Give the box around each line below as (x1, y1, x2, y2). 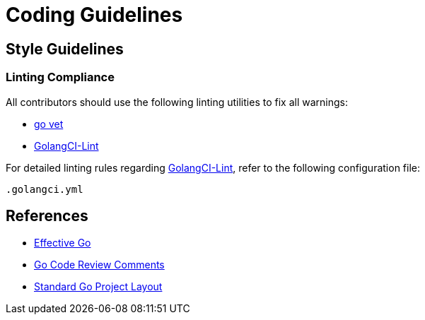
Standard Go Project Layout (34, 280, 163, 293)
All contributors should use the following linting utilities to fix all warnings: (6, 95, 348, 108)
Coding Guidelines (6, 3, 183, 27)
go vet (34, 117, 64, 130)
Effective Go (34, 237, 91, 249)
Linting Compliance (6, 70, 115, 85)
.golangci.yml (6, 183, 83, 195)
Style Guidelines (6, 40, 124, 58)
